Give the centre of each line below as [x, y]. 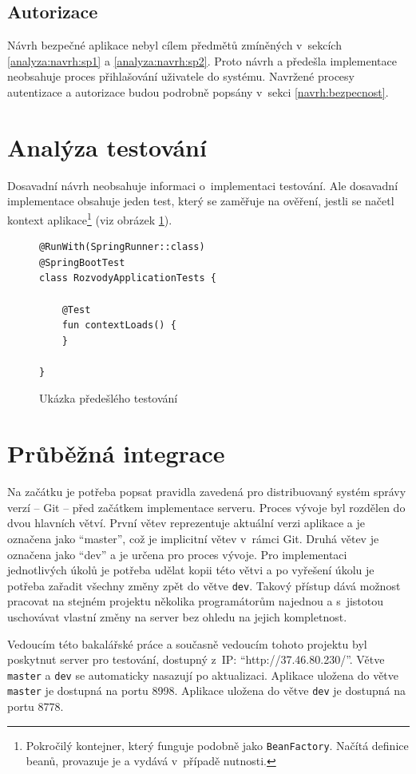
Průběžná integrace [116, 453]
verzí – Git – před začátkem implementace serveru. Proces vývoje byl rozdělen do [206, 507]
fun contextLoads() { [119, 325]
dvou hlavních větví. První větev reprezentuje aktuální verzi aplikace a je [186, 523]
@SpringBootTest [82, 262]
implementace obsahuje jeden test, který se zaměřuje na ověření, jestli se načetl [201, 201]
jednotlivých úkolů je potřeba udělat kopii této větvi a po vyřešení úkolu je [191, 570]
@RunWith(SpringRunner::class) [122, 247]
